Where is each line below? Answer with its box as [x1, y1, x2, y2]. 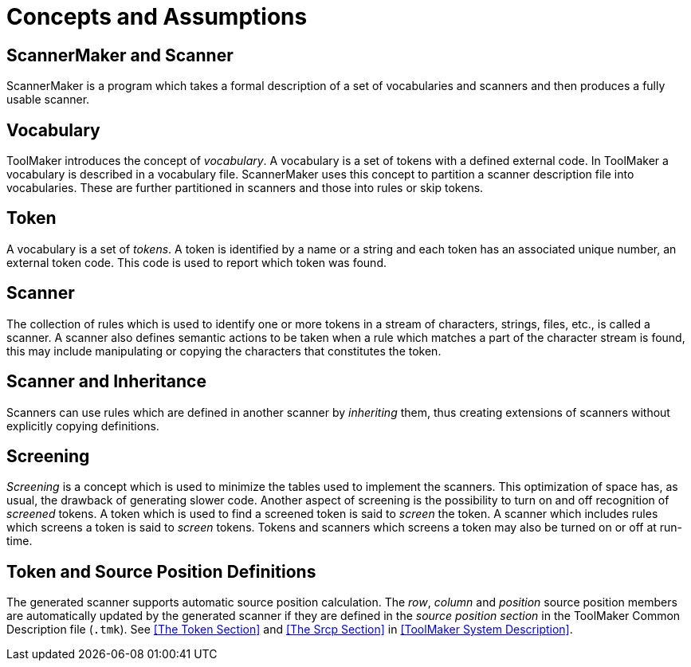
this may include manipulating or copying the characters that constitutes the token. [6, 343, 442, 358]
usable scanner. [6, 92, 90, 107]
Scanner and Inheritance [6, 371, 206, 392]
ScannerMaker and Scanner [6, 45, 234, 65]
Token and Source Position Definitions [6, 561, 316, 582]
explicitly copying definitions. [6, 418, 159, 433]
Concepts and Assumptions [6, 3, 308, 30]
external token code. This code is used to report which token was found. [6, 255, 387, 269]
